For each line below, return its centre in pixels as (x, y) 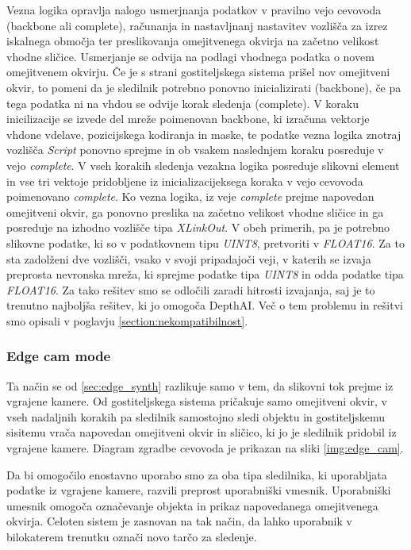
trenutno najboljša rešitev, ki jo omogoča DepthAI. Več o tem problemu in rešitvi (205, 305)
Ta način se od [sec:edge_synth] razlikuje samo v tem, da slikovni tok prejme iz (200, 385)
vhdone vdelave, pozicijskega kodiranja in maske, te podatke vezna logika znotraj (204, 134)
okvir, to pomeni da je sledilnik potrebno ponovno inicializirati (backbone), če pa (204, 87)
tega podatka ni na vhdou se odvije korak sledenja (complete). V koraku (182, 103)
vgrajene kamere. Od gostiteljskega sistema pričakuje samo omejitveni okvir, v (197, 401)
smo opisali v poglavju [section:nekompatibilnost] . (127, 320)
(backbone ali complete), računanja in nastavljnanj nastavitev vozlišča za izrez (197, 25)
